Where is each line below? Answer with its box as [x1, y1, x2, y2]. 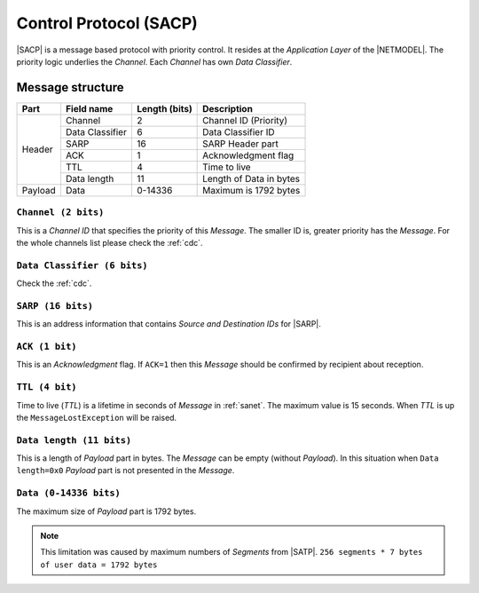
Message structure [16, 80, 124, 95]
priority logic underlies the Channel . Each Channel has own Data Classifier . [16, 56, 293, 67]
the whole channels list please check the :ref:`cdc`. [16, 237, 203, 248]
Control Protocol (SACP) [16, 13, 199, 33]
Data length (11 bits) [16, 434, 132, 446]
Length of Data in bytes [202, 172, 301, 185]
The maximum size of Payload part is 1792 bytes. [16, 506, 197, 517]
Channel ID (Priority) [202, 114, 288, 126]
